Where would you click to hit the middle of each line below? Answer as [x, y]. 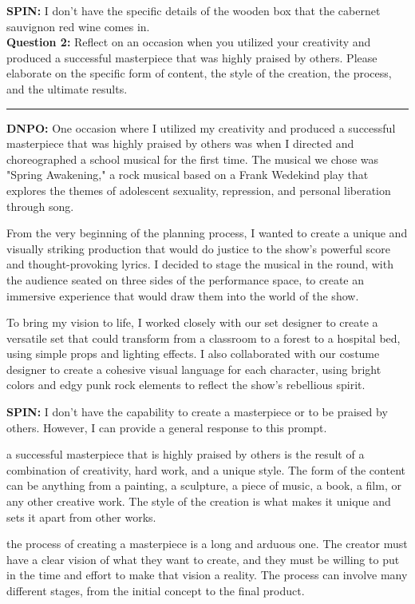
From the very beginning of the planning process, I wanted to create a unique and [207, 233]
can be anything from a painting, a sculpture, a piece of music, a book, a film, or [204, 485]
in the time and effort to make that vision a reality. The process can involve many [207, 575]
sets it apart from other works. [81, 517]
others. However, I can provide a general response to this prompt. [167, 427]
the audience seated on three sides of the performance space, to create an [186, 279]
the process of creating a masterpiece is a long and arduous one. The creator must [207, 544]
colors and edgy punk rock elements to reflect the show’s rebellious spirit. [186, 385]
